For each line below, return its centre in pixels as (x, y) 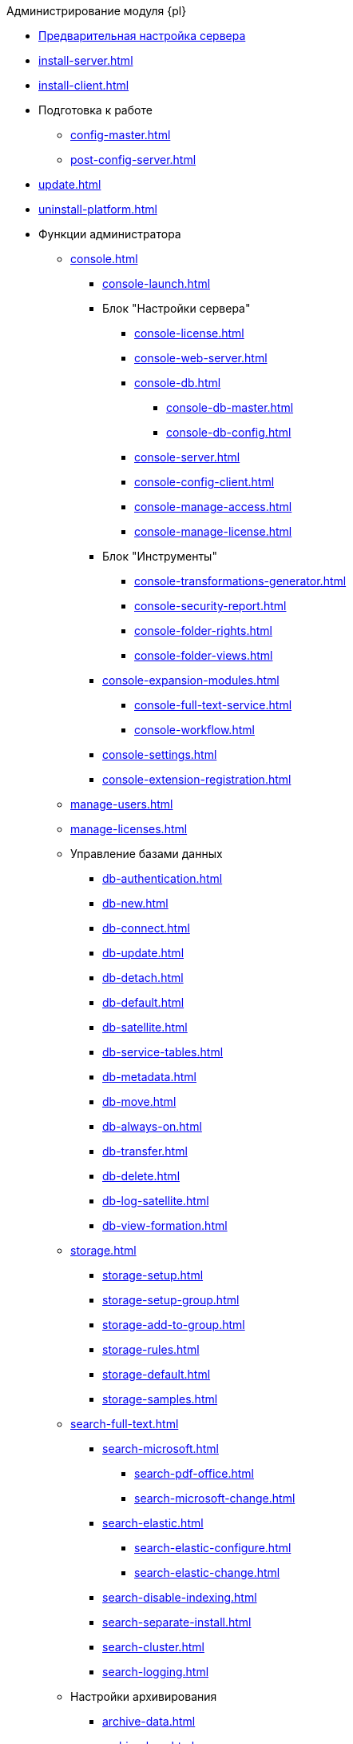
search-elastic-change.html (207, 1572)
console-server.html (187, 457)
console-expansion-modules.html (191, 680)
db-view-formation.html (165, 1225)
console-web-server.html (201, 358)
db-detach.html (143, 978)
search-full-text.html (125, 1424)
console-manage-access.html (213, 507)
